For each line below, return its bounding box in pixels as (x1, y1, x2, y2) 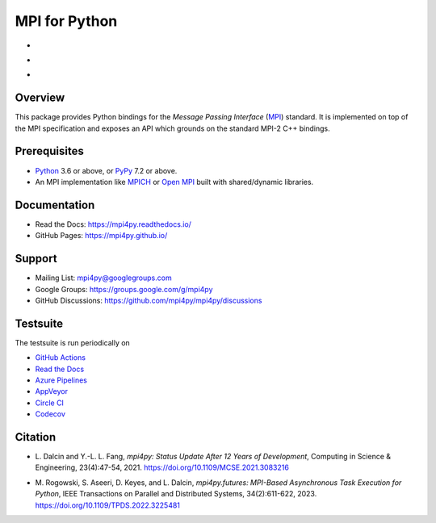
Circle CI (35, 398, 65, 408)
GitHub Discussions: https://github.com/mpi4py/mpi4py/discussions (35, 295, 262, 305)
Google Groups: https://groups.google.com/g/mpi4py (35, 284, 213, 294)
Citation (15, 430, 57, 444)
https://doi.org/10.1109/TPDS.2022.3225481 (35, 500, 181, 510)
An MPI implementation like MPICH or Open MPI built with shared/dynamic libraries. (35, 177, 314, 186)
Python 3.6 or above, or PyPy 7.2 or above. (35, 165, 178, 175)
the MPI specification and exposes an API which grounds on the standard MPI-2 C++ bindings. (15, 123, 330, 133)
